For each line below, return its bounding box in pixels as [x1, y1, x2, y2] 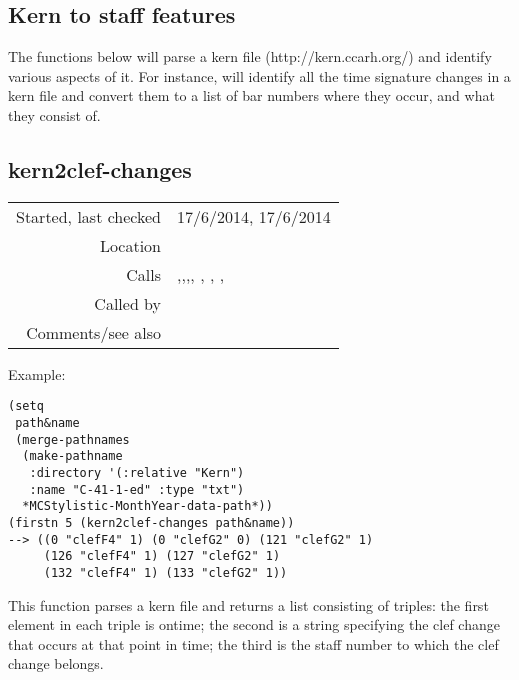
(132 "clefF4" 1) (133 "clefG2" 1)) [43, 565, 288, 580]
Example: [8, 363, 66, 384]
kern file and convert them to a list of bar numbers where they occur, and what [8, 85, 495, 106]
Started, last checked [16, 204, 162, 228]
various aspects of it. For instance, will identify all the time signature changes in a [8, 65, 511, 86]
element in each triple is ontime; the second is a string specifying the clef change [8, 614, 500, 635]
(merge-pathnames [15, 432, 130, 447]
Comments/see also [26, 320, 162, 344]
